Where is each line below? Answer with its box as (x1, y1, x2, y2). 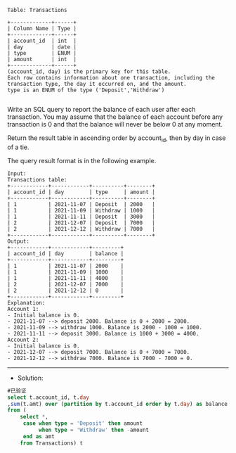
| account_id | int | (7, 37, 77, 44)
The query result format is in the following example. (7, 156, 157, 165)
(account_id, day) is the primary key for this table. (7, 68, 171, 75)
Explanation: (7, 299, 46, 306)
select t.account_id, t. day (7, 394, 90, 401)
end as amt (22, 433, 55, 440)
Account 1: (7, 305, 39, 312)
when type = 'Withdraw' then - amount (38, 426, 150, 434)
